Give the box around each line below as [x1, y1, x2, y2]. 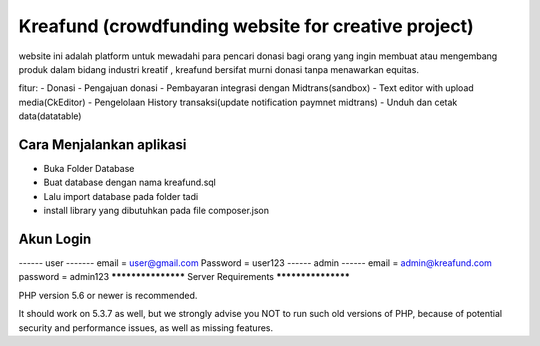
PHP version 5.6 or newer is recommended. [18, 289, 198, 301]
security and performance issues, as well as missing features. [18, 321, 274, 334]
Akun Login [18, 231, 92, 247]
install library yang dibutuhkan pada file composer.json [43, 205, 270, 217]
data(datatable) [18, 110, 82, 122]
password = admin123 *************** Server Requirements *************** [18, 271, 350, 283]
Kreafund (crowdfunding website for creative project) [18, 15, 474, 37]
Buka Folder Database [43, 163, 135, 175]
